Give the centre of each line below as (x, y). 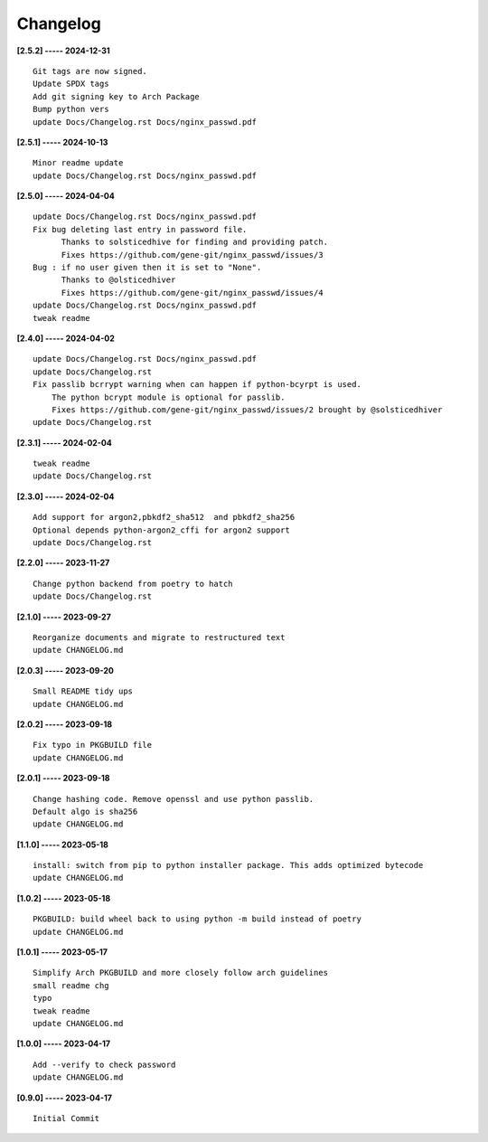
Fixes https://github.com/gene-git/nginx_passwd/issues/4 (192, 293)
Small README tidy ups (83, 691)
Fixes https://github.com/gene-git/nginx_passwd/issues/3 (192, 255)
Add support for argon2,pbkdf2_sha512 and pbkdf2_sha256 (164, 517)
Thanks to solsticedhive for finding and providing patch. (195, 242)
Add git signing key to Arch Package (117, 96)
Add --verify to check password (104, 1064)
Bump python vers (71, 109)
